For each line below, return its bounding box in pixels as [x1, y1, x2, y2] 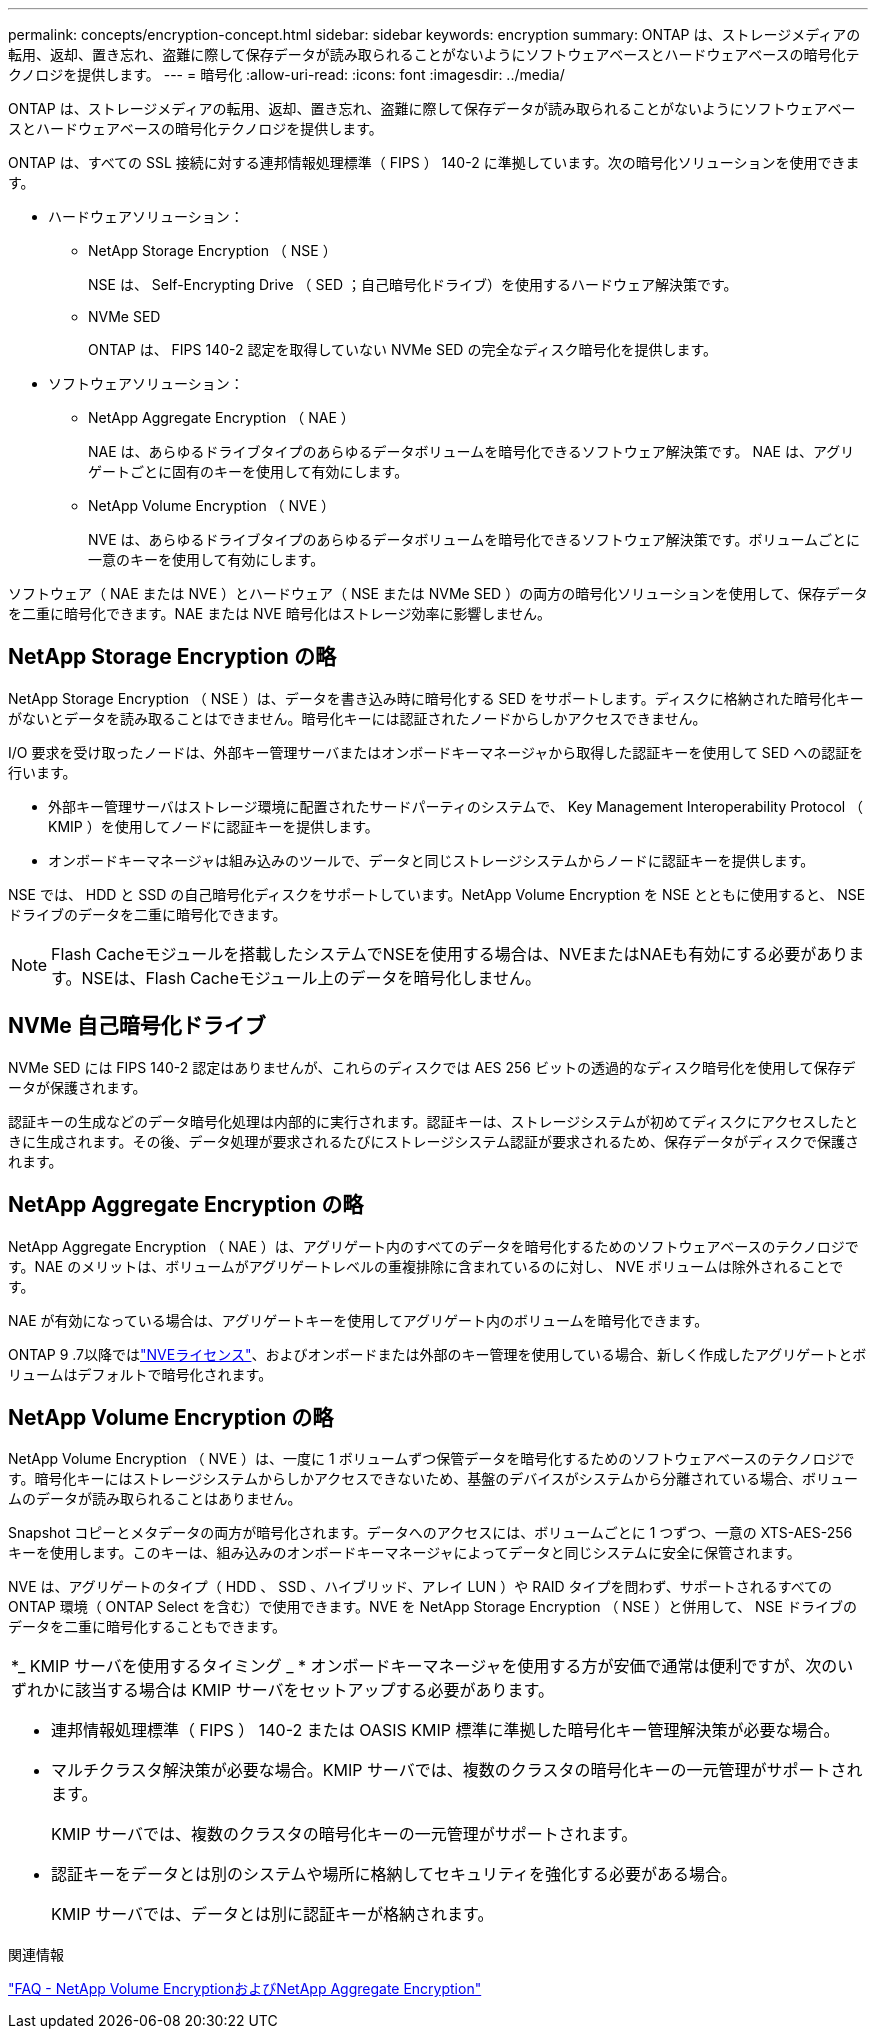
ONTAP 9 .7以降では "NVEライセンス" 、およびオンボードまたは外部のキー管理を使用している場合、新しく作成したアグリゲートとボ [8, 1345, 867, 1363]
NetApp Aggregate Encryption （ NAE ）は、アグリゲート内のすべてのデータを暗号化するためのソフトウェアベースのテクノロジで [8, 1237, 859, 1255]
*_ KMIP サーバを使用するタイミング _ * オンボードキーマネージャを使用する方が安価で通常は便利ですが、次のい [11, 1656, 854, 1677]
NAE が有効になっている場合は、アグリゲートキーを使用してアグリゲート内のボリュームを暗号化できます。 [8, 1311, 709, 1329]
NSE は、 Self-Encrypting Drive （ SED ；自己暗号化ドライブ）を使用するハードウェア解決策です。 [88, 276, 738, 293]
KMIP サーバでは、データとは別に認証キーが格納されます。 [51, 1904, 494, 1925]
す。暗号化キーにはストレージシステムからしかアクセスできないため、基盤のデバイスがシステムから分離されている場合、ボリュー [8, 1470, 858, 1488]
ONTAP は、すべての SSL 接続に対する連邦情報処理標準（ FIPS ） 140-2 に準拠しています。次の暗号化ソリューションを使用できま [8, 154, 860, 171]
